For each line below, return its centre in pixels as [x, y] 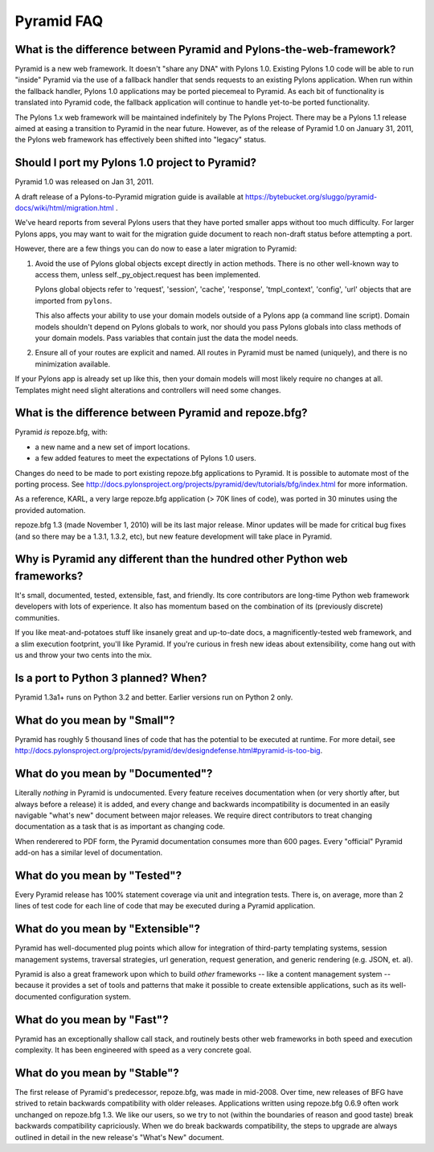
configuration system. [95, 996]
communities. [37, 617]
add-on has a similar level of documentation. [89, 853]
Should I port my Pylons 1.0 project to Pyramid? [136, 163]
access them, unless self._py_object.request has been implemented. [147, 275]
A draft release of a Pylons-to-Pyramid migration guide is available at [129, 196]
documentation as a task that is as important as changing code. [120, 826]
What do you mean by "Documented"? [114, 774]
